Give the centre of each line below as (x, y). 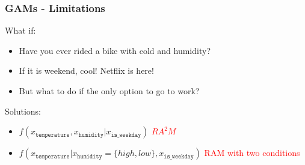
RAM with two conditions (252, 153)
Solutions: (23, 111)
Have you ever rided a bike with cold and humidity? (115, 50)
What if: (20, 30)
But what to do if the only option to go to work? (109, 91)
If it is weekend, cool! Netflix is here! (86, 70)
